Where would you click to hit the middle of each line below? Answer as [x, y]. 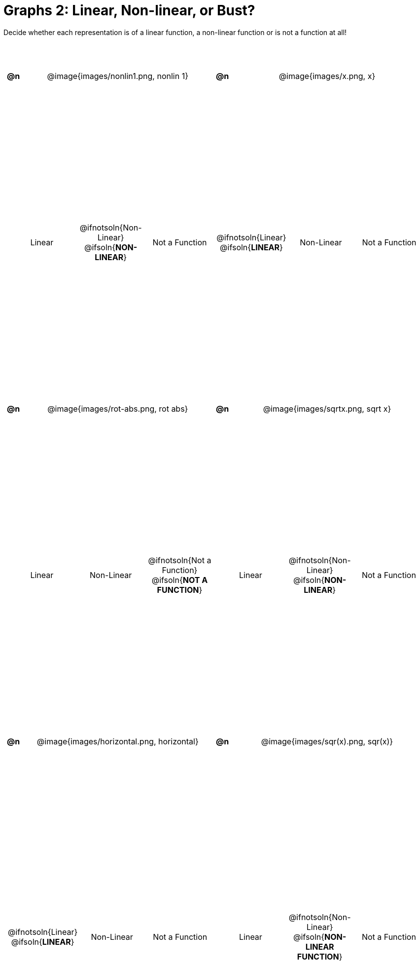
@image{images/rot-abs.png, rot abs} [118, 408]
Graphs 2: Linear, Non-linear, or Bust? [129, 10]
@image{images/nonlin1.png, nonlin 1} [118, 76]
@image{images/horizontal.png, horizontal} [118, 741]
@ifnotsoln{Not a [180, 560]
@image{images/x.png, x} [327, 76]
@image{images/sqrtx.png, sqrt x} [327, 408]
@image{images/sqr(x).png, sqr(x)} [327, 741]
